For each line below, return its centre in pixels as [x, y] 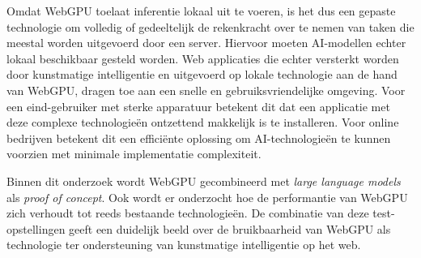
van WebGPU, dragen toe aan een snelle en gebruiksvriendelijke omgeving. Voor [206, 90]
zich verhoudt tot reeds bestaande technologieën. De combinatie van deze [188, 213]
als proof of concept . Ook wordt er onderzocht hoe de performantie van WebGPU [207, 197]
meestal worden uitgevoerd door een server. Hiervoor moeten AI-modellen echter [206, 43]
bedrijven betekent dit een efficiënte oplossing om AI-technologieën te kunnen [199, 138]
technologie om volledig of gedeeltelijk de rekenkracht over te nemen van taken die [210, 26]
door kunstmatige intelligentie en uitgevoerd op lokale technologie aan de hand [202, 74]
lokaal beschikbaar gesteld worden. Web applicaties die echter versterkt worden [203, 58]
